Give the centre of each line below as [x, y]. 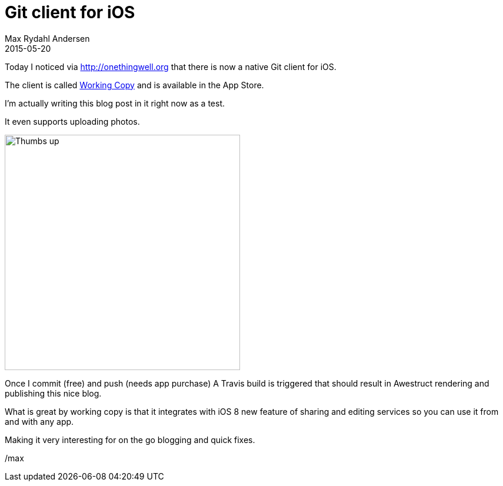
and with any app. [39, 421]
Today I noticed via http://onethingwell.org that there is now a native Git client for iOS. [171, 66]
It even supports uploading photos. [72, 121]
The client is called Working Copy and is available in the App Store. [134, 85]
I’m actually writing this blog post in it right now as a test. [115, 103]
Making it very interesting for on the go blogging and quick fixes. [130, 440]
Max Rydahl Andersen [47, 38]
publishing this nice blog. [53, 393]
